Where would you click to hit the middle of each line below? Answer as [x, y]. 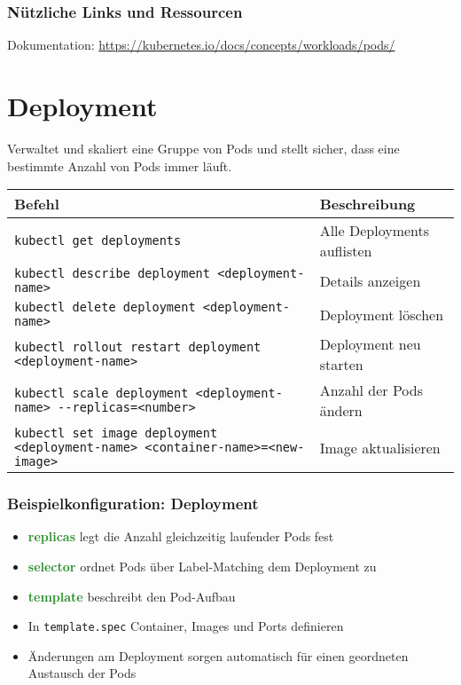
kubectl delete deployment [105, 307]
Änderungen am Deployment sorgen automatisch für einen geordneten [218, 655]
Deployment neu [370, 344]
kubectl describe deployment [112, 274]
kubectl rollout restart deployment [138, 347]
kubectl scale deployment [102, 394]
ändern [341, 411]
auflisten [346, 251]
